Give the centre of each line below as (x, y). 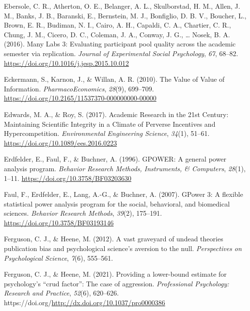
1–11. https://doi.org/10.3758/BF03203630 (68, 178)
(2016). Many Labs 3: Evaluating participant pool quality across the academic (120, 44)
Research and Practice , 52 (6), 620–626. (62, 293)
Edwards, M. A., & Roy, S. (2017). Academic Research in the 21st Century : (116, 114)
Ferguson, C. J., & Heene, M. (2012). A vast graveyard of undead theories (114, 239)
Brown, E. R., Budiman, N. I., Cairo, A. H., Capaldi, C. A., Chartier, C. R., (117, 25)
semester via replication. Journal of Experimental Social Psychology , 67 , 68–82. (121, 53)
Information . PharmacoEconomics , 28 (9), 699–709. (79, 88)
